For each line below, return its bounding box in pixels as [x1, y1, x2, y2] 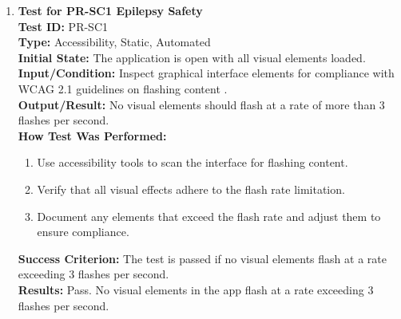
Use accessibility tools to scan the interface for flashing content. [37, 154, 348, 171]
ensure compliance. [37, 223, 129, 240]
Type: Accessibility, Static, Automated [18, 33, 211, 50]
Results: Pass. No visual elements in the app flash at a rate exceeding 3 [18, 281, 374, 297]
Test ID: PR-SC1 [18, 18, 108, 34]
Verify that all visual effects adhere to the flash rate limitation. [37, 180, 345, 197]
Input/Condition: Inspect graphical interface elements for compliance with [18, 65, 395, 81]
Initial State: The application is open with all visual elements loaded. [18, 49, 366, 65]
